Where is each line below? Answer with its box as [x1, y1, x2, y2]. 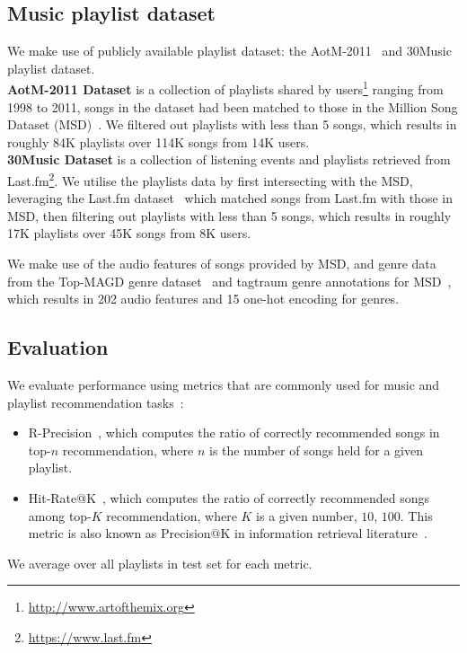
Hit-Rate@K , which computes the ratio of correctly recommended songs [28, 489, 430, 507]
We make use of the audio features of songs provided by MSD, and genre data [7, 254, 436, 273]
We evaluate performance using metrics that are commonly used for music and [7, 375, 440, 394]
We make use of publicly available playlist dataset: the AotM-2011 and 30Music [7, 41, 452, 60]
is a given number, [256, 506, 357, 525]
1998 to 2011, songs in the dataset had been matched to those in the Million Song [7, 97, 458, 116]
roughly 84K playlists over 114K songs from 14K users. [7, 132, 310, 151]
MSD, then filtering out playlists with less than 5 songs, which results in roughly [7, 206, 452, 225]
